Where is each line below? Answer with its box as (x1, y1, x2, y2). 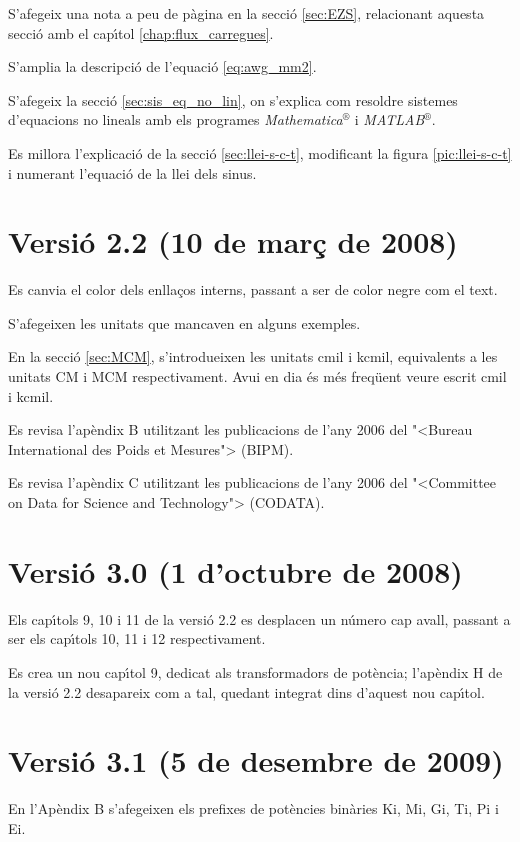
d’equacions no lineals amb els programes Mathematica (8, 109, 343, 130)
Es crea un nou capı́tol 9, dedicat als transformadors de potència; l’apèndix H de (8, 661, 503, 682)
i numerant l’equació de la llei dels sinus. (8, 162, 257, 183)
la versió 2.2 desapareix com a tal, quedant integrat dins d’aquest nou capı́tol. (8, 681, 485, 702)
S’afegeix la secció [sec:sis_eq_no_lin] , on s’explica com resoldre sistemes (8, 89, 458, 110)
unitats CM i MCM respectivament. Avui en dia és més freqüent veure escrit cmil (8, 366, 507, 387)
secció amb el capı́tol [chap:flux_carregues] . (8, 22, 274, 43)
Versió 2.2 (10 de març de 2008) (8, 221, 458, 262)
